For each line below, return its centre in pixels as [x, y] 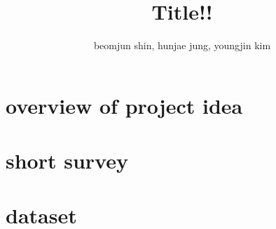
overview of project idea [124, 105]
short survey [67, 161]
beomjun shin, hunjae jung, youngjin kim [182, 45]
